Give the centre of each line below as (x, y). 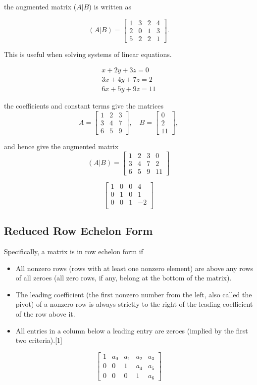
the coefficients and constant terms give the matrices (84, 106)
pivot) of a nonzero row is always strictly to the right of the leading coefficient (134, 304)
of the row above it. (45, 314)
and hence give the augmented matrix (61, 146)
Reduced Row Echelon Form (78, 231)
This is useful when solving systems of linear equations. (88, 54)
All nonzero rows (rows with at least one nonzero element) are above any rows (134, 268)
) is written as (110, 6)
